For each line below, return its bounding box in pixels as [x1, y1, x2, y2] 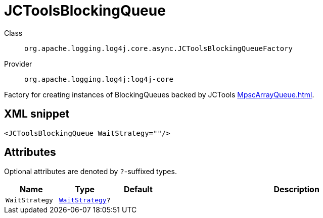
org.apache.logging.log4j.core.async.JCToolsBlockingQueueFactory [24, 44, 293, 52]
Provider [4, 59, 32, 68]
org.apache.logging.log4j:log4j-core [24, 75, 174, 83]
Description [273, 184, 319, 195]
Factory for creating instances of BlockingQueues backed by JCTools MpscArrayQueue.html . [4, 90, 314, 99]
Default [123, 184, 153, 195]
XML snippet [4, 107, 70, 121]
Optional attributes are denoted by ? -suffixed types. [4, 167, 177, 176]
